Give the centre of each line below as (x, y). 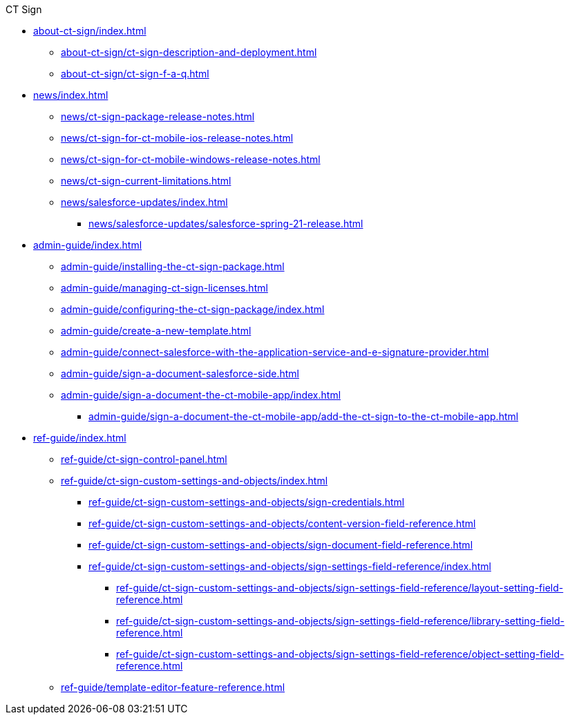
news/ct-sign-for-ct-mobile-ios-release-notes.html (177, 138)
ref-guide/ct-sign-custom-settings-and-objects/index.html (194, 481)
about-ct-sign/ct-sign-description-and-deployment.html (189, 52)
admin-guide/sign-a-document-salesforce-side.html (180, 373)
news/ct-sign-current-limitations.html (146, 181)
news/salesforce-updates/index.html (144, 202)
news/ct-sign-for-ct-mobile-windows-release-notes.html (191, 159)
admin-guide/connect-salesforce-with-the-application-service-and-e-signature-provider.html (275, 352)
